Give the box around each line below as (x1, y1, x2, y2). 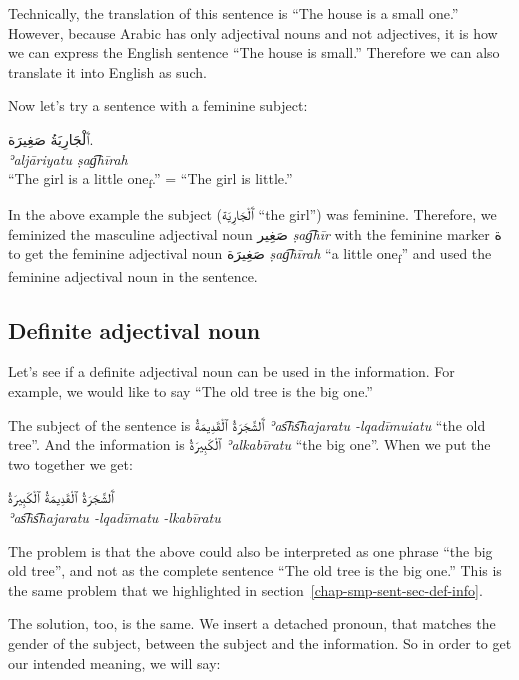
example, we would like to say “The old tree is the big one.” (8, 380, 373, 401)
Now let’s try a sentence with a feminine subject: (8, 95, 308, 116)
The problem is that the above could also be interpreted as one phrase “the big (8, 540, 493, 561)
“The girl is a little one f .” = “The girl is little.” (8, 168, 293, 191)
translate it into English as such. (8, 61, 207, 82)
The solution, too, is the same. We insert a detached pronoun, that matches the (8, 613, 496, 634)
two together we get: (8, 453, 133, 474)
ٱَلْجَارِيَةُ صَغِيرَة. (8, 128, 94, 149)
